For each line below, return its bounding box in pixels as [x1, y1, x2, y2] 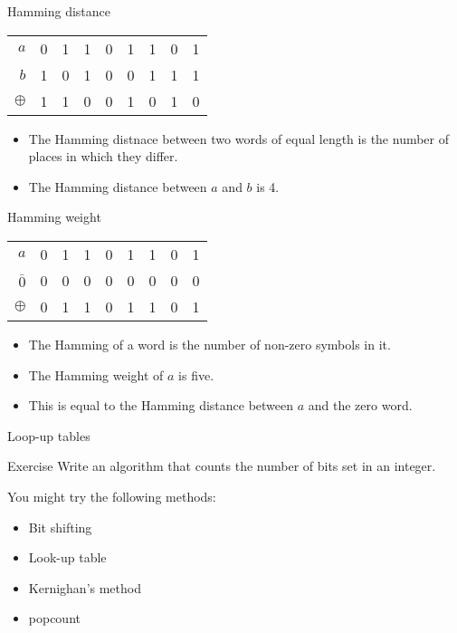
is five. [178, 365, 214, 384]
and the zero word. [308, 396, 413, 415]
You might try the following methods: [7, 486, 216, 505]
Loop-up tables [7, 426, 90, 445]
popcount [28, 609, 81, 628]
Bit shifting [28, 517, 92, 536]
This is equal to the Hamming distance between [28, 396, 294, 415]
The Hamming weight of [28, 365, 164, 384]
